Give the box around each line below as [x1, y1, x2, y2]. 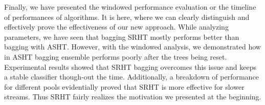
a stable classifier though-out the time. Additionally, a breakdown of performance [4, 71, 259, 82]
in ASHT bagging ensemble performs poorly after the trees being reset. [4, 51, 227, 62]
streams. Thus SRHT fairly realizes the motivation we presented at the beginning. [4, 91, 261, 102]
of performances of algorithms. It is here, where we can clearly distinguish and [4, 11, 250, 22]
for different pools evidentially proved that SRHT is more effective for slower [4, 81, 245, 92]
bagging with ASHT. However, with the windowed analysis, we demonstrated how [4, 41, 261, 52]
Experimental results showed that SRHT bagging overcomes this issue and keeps [4, 61, 257, 72]
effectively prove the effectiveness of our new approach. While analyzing [4, 21, 229, 32]
